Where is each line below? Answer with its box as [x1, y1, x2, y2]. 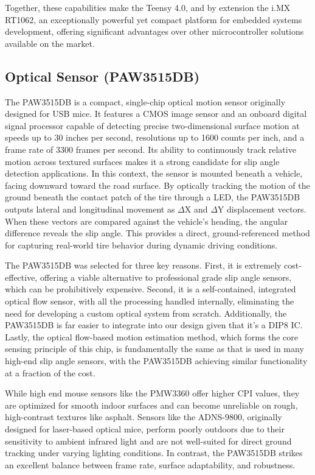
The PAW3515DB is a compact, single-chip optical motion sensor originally [5, 95, 286, 108]
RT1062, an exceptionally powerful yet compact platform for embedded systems [5, 13, 302, 26]
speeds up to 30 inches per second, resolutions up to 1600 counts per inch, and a [5, 131, 305, 144]
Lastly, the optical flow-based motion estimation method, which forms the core [5, 330, 299, 343]
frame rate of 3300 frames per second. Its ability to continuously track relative [5, 142, 296, 155]
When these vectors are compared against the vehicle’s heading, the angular [5, 214, 288, 227]
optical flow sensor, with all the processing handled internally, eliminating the [5, 295, 294, 308]
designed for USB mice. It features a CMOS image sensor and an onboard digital [5, 107, 307, 120]
